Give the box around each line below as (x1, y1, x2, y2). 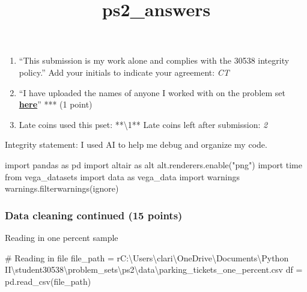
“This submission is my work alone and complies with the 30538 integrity (19, 54, 290, 67)
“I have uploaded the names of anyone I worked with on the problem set (19, 86, 285, 99)
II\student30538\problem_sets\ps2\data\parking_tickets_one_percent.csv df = (5, 263, 303, 276)
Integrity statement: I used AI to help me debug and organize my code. (5, 138, 267, 151)
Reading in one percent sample (5, 231, 118, 243)
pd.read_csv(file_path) (5, 275, 91, 287)
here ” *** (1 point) (19, 98, 93, 111)
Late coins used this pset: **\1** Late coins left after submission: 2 (19, 118, 268, 130)
